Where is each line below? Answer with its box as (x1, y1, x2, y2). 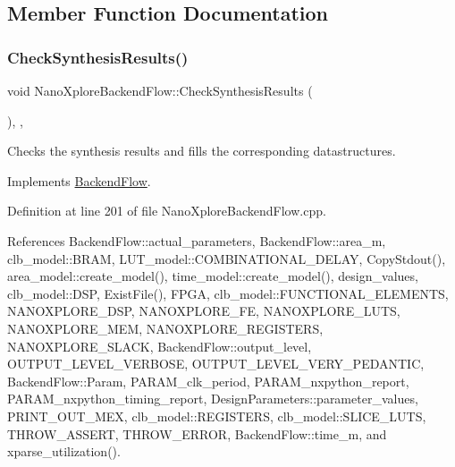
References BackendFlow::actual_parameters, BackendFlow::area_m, (7, 231, 386, 250)
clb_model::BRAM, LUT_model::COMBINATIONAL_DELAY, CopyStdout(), (7, 249, 446, 267)
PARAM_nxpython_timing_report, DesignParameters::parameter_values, (7, 389, 418, 408)
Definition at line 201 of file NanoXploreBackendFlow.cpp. (7, 201, 326, 220)
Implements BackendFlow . (7, 171, 151, 190)
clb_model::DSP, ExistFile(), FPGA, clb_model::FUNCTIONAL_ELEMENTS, (7, 284, 449, 302)
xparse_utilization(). (7, 442, 121, 461)
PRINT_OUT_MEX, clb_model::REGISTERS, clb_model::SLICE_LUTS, (7, 406, 426, 425)
